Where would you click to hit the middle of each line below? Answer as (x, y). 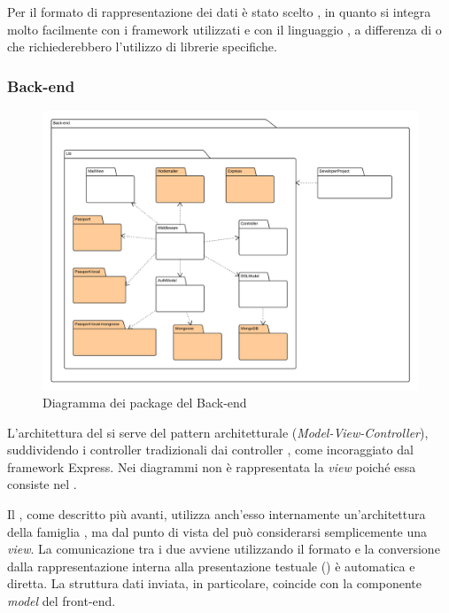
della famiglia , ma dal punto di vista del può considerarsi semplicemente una (217, 531)
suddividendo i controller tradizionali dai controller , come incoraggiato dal (210, 450)
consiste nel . (42, 484)
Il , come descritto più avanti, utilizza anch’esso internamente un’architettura (217, 514)
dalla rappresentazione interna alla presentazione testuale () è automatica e (211, 566)
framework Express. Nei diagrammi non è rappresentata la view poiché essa (212, 466)
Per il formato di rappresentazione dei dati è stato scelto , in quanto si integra (219, 12)
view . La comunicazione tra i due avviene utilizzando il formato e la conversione (224, 549)
